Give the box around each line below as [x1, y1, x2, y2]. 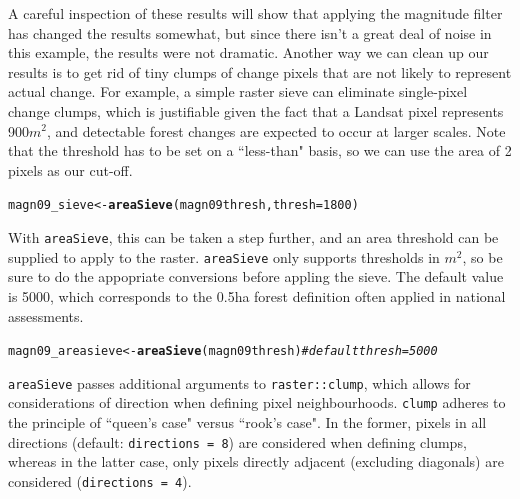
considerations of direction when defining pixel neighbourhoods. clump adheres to [8, 392, 506, 413]
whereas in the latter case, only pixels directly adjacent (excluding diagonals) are [8, 451, 504, 472]
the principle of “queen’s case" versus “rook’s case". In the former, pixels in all [8, 412, 487, 433]
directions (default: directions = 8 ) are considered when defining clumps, [8, 431, 467, 452]
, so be [462, 246, 503, 267]
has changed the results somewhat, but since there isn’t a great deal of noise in [8, 22, 492, 43]
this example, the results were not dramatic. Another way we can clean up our [8, 42, 489, 63]
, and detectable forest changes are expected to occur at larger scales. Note [46, 120, 506, 141]
